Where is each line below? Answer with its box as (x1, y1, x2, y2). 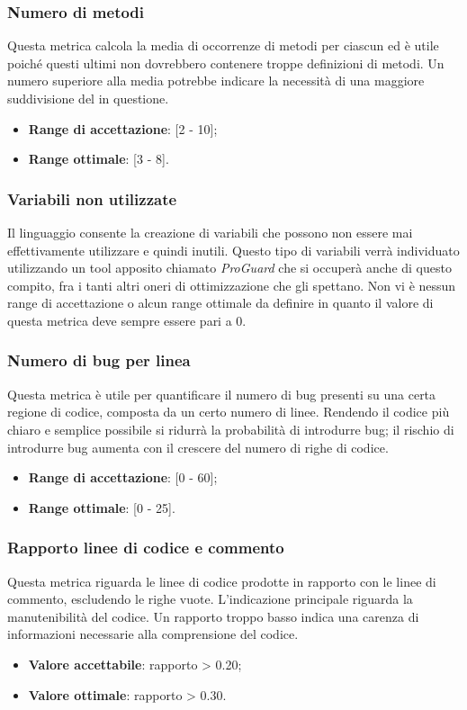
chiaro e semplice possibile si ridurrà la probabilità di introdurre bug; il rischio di (7, 419, 454, 438)
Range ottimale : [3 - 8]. (28, 149, 169, 168)
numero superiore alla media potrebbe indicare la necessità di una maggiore (7, 71, 425, 90)
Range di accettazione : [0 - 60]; (28, 468, 218, 487)
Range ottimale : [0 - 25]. (28, 498, 175, 517)
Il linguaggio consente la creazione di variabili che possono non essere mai (7, 223, 413, 241)
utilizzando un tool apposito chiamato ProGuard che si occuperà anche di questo (7, 258, 452, 277)
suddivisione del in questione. (7, 89, 169, 107)
